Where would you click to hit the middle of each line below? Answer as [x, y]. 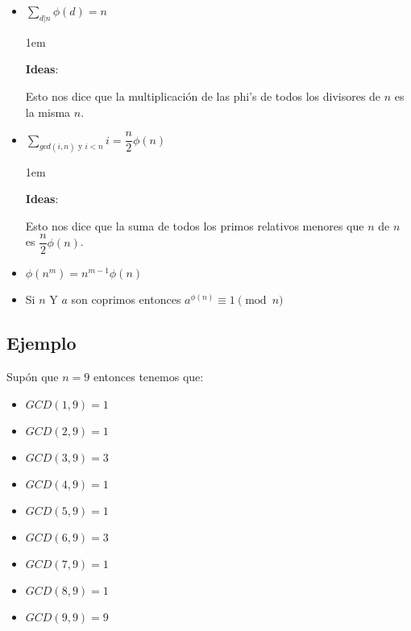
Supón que [33, 377]
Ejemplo [42, 343]
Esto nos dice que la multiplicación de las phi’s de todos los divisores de [203, 95]
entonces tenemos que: [148, 377]
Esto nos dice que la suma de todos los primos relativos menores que [195, 225]
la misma [48, 112]
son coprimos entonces [126, 299]
